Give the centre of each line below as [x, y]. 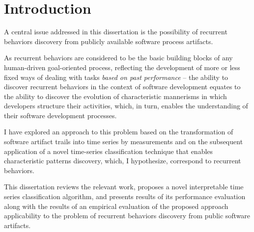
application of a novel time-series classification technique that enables [109, 151]
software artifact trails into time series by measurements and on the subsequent [124, 142]
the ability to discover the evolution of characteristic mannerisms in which [115, 96]
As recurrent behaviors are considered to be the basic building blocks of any [118, 58]
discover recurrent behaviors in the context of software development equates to [122, 87]
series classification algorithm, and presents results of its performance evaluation [125, 196]
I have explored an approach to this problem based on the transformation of [119, 132]
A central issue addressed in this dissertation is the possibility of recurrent [116, 32]
